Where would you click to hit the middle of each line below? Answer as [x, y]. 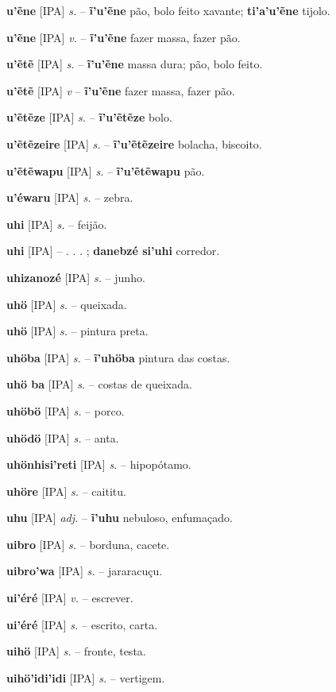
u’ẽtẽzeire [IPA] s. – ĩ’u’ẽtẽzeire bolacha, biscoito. [134, 143]
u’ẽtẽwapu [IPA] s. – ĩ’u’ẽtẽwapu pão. [106, 170]
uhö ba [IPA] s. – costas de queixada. [99, 384]
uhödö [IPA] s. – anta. [63, 437]
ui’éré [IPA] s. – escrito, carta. [82, 624]
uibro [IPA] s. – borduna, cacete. [88, 544]
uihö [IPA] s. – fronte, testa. [76, 651]
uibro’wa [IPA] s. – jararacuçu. [85, 571]
